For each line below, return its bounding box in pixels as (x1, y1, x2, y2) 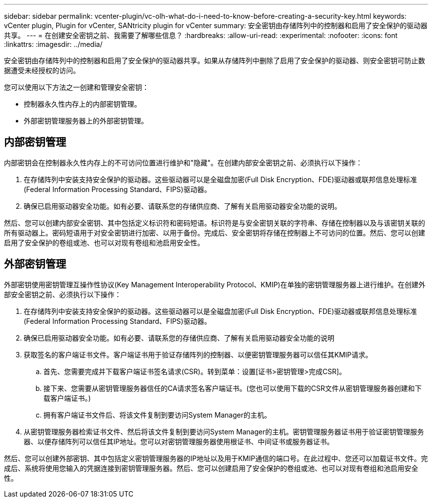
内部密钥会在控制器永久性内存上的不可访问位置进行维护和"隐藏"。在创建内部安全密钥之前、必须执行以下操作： (4, 158, 363, 167)
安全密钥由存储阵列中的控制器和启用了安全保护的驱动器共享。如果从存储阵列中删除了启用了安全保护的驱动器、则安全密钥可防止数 (4, 56, 425, 65)
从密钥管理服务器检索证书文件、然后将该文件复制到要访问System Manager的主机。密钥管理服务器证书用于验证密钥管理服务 (24, 427, 424, 436)
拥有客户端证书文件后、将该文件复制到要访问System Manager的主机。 (43, 410, 271, 419)
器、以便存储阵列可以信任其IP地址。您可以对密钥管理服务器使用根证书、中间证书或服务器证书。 (24, 437, 334, 446)
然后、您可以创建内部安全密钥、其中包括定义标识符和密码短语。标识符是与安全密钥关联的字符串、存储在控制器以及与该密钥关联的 (4, 218, 425, 227)
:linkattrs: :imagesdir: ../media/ (4, 40, 103, 48)
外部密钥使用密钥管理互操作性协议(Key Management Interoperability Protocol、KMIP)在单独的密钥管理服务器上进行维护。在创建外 (4, 280, 426, 289)
